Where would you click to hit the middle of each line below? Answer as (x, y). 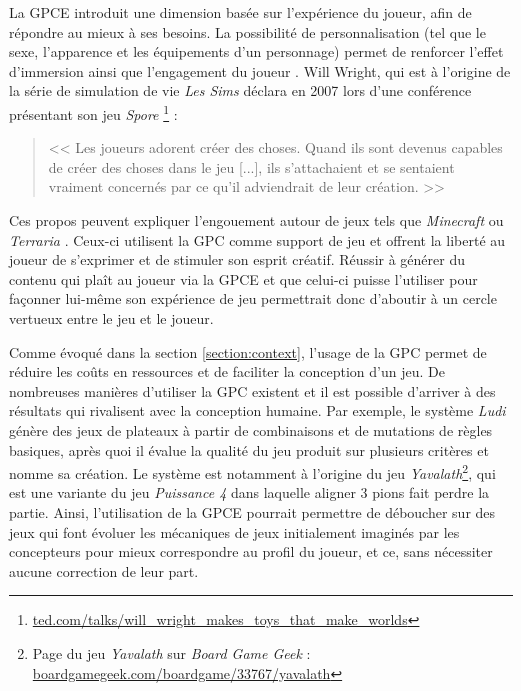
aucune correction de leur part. (104, 570)
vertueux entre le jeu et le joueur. (111, 317)
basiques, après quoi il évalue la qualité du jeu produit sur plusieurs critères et (249, 449)
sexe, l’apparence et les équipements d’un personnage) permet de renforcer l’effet (256, 51)
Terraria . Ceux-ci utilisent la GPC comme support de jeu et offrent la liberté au (257, 239)
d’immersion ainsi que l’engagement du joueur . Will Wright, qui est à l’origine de (260, 70)
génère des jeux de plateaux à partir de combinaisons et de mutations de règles (251, 429)
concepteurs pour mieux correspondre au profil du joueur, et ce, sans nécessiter (251, 551)
